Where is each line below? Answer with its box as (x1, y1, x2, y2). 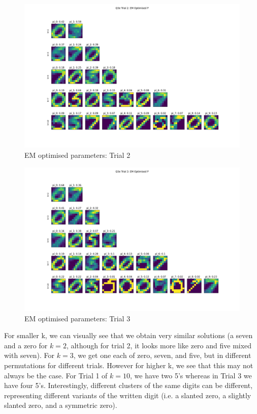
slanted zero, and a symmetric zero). (4, 400, 117, 410)
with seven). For (4, 350, 55, 361)
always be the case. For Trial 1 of (4, 370, 108, 380)
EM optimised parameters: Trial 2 (24, 149, 131, 160)
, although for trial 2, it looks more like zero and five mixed (66, 340, 252, 350)
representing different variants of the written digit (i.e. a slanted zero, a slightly (4, 390, 251, 400)
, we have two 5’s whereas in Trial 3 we (130, 370, 252, 380)
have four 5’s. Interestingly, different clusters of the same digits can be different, (4, 380, 253, 391)
